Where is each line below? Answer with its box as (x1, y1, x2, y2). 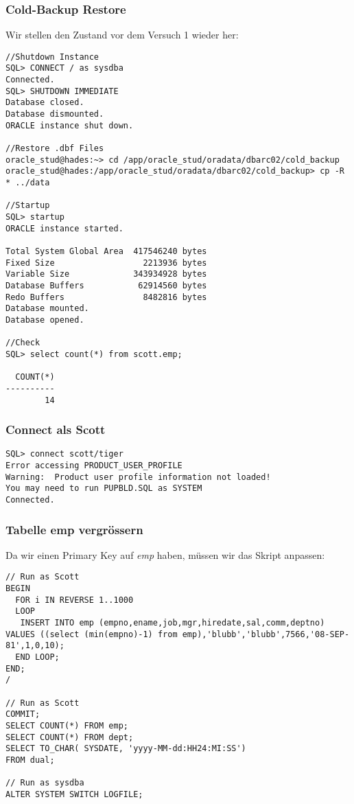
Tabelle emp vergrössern (5, 520, 143, 538)
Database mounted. (5, 303, 89, 314)
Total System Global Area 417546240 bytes (5, 246, 207, 256)
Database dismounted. (5, 109, 104, 119)
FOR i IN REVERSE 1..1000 (15, 595, 134, 605)
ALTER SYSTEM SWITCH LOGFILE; (5, 789, 143, 799)
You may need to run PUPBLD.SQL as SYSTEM (5, 483, 202, 494)
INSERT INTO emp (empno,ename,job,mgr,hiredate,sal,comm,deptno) (20, 618, 325, 628)
